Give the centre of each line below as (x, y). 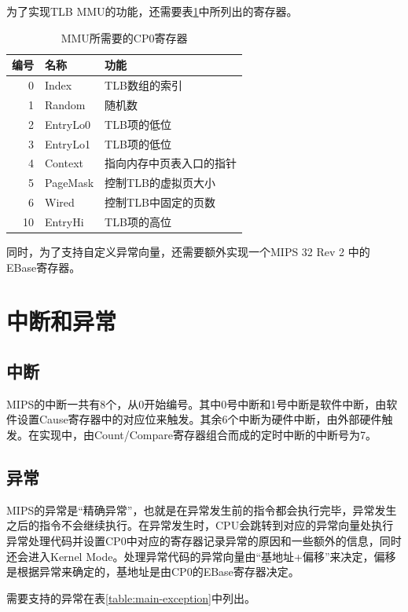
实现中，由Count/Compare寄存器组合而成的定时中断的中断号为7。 (208, 434)
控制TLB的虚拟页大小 (160, 183)
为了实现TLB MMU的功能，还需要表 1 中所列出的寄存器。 (152, 11)
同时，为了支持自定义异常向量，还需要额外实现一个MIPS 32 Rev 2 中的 (188, 252)
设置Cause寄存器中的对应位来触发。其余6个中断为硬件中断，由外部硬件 (199, 419)
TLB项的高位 (138, 221)
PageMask (70, 183)
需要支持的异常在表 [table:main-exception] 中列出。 (131, 597)
